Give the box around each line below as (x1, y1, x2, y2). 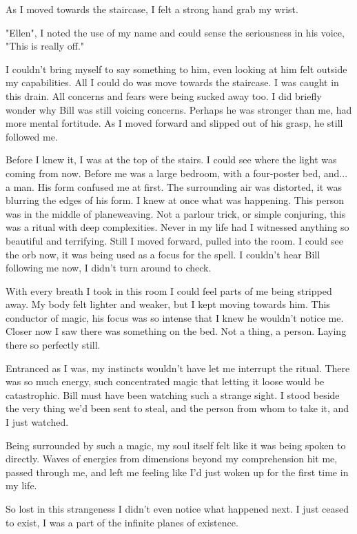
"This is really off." (6, 39, 85, 53)
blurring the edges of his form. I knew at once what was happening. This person (6, 193, 344, 207)
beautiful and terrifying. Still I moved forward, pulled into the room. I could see (6, 233, 343, 247)
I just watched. (6, 415, 69, 429)
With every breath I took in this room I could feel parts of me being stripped (6, 283, 332, 298)
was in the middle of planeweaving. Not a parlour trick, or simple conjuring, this (6, 206, 346, 220)
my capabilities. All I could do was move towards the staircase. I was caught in (6, 75, 339, 90)
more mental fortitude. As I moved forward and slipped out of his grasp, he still (6, 116, 343, 130)
